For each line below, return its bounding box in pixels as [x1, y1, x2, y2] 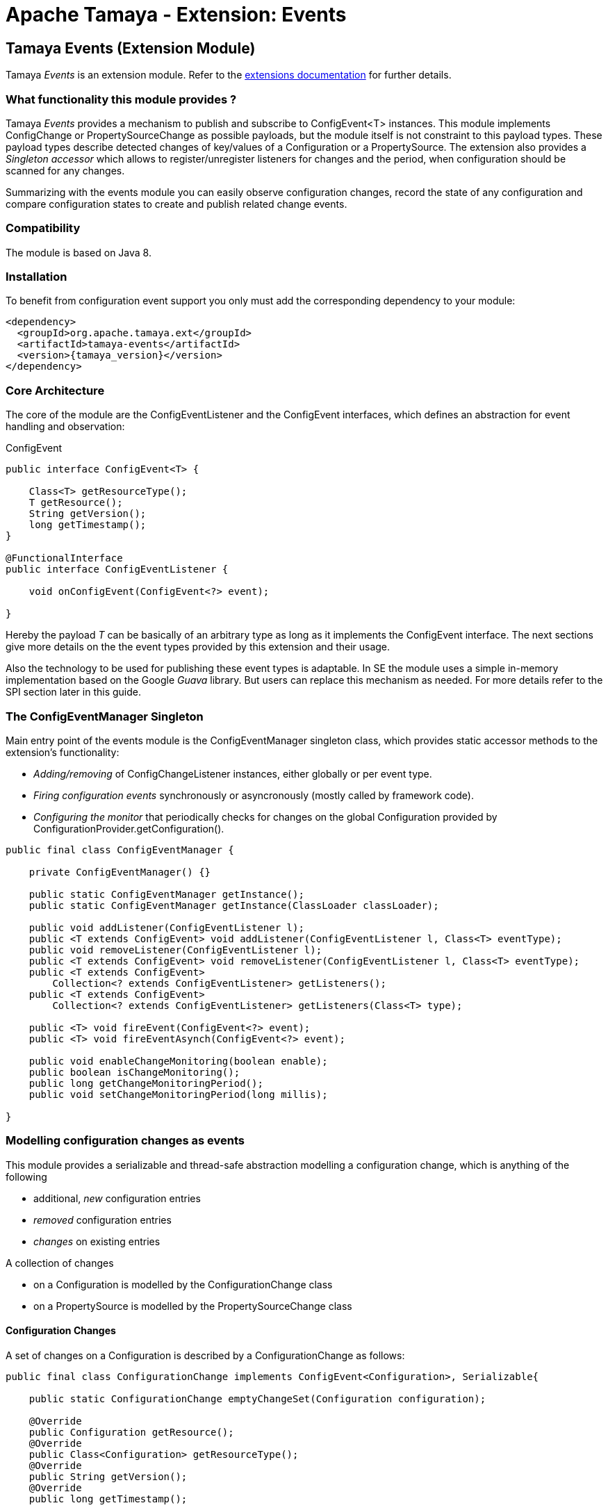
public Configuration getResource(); [28, 1426, 234, 1438]
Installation [6, 270, 67, 284]
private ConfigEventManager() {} [28, 866, 211, 878]
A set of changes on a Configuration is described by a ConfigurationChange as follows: [6, 1349, 405, 1361]
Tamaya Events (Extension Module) [6, 39, 256, 57]
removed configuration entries [33, 1213, 172, 1226]
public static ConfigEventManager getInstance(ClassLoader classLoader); [28, 899, 439, 911]
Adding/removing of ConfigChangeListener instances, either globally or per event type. [33, 767, 432, 780]
